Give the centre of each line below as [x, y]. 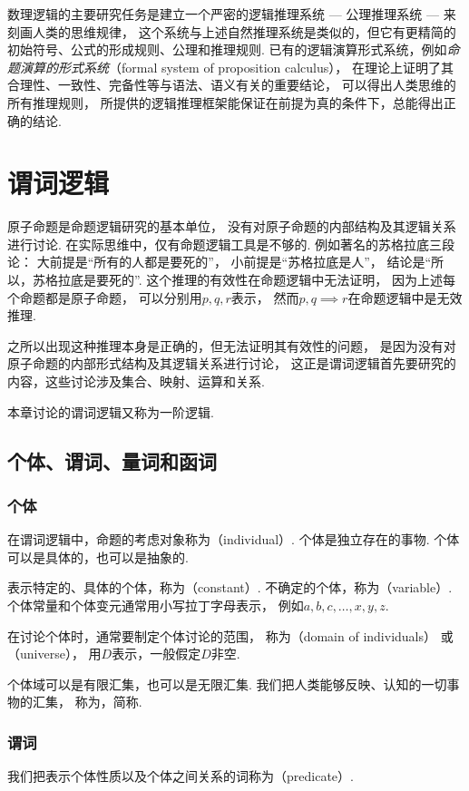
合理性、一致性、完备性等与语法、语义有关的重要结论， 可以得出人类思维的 [232, 85]
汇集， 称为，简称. [87, 702]
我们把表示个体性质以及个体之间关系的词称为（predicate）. [181, 776]
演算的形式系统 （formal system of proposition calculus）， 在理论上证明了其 [236, 67]
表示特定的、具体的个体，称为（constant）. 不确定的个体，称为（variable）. [230, 587]
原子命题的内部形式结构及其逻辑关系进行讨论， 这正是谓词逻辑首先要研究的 [232, 363]
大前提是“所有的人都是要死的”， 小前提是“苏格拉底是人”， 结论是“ [234, 262]
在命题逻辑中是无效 [405, 297]
